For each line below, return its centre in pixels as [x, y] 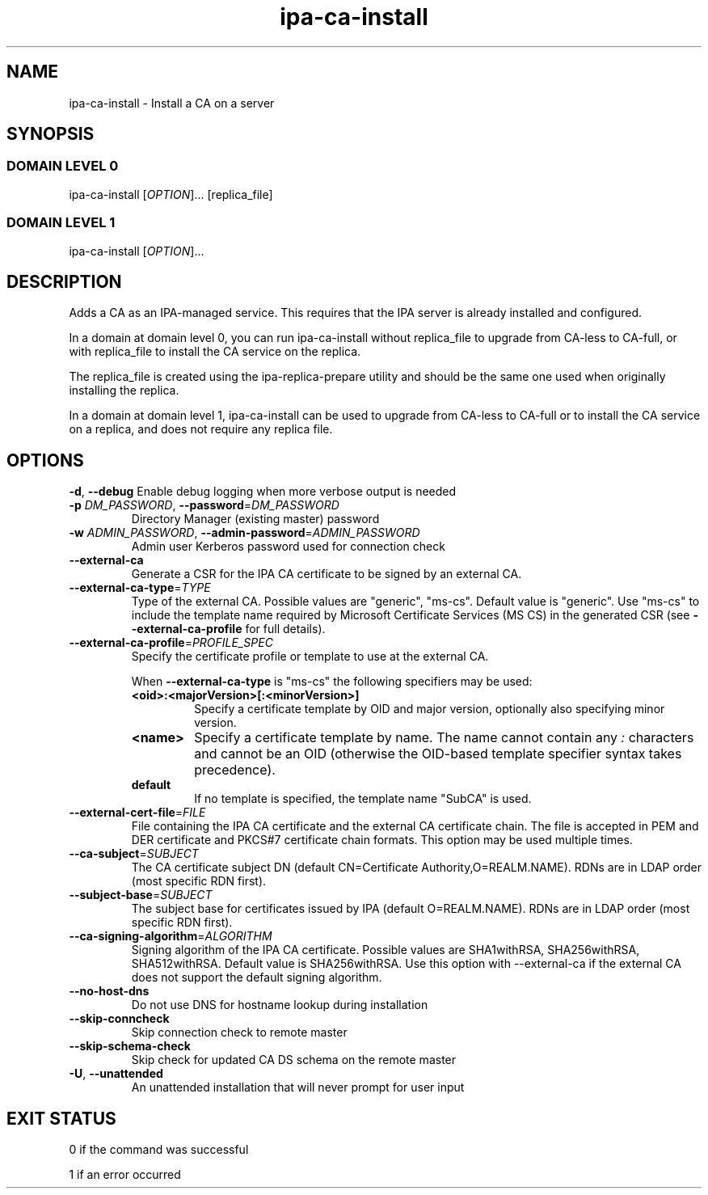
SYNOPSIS [51, 134]
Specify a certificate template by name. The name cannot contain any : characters [444, 738]
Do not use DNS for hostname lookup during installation [280, 1005]
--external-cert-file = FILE [137, 813]
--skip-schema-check [130, 1046]
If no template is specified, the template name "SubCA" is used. [363, 799]
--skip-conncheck [119, 1019]
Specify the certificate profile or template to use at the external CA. [310, 657]
